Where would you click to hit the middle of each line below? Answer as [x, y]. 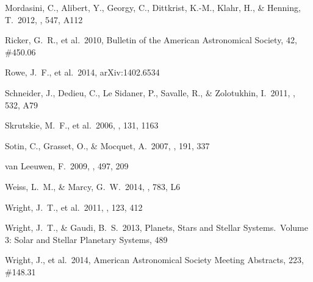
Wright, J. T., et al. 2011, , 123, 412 [74, 207]
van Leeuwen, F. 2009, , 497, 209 [67, 166]
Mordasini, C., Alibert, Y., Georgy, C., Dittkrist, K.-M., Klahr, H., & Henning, [153, 7]
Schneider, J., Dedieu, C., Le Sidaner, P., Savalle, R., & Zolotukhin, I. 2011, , [150, 92]
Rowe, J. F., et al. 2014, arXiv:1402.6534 [82, 72]
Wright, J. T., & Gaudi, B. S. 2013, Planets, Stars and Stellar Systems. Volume [156, 227]
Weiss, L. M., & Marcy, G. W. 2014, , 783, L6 [93, 186]
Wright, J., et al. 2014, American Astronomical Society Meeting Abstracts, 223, [154, 260]
